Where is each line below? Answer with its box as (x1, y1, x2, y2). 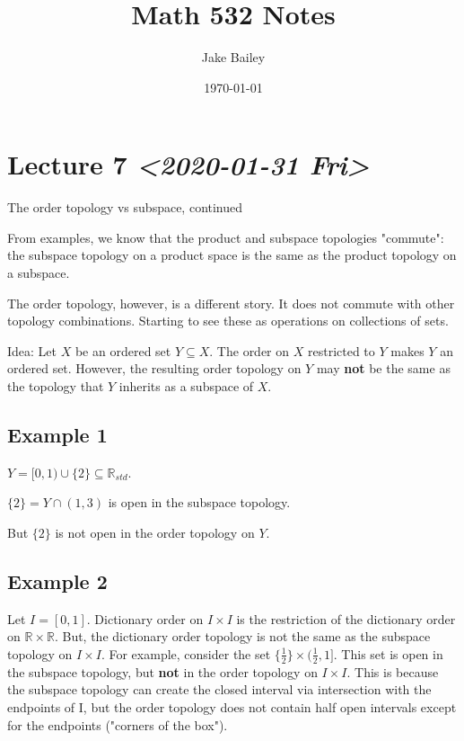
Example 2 (7, 567, 108, 594)
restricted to (307, 341, 375, 360)
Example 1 (7, 420, 108, 448)
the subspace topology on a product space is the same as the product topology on (7, 246, 457, 264)
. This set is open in (333, 644, 443, 663)
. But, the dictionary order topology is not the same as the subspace (54, 627, 431, 646)
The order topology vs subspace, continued (7, 198, 243, 217)
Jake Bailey (201, 48, 266, 67)
